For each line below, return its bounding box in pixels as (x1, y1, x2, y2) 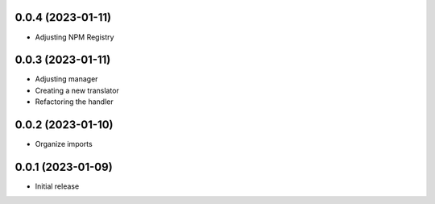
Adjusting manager (35, 74, 98, 84)
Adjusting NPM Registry (35, 32, 114, 42)
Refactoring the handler (35, 97, 114, 106)
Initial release (35, 181, 80, 191)
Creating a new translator (35, 85, 120, 95)
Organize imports (35, 139, 93, 149)
